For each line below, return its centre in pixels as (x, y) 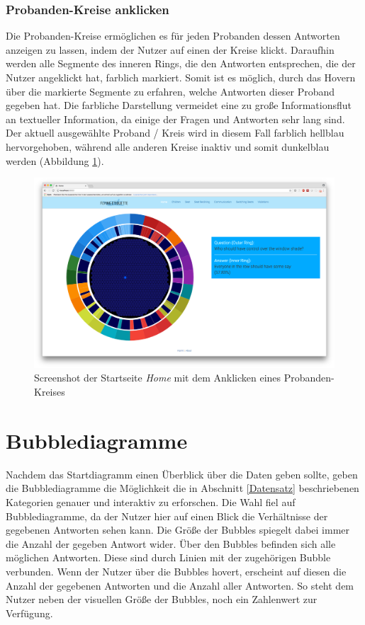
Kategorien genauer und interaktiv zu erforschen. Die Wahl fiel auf (151, 501)
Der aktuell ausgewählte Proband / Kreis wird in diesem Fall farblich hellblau (175, 133)
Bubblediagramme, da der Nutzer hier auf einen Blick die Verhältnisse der (167, 516)
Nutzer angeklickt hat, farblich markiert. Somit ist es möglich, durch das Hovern (181, 77)
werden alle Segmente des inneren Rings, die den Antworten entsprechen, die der (181, 63)
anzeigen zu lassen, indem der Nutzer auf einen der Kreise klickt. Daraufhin (170, 49)
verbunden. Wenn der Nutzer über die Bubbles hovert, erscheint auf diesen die (176, 571)
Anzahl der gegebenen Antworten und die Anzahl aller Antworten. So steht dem (180, 585)
